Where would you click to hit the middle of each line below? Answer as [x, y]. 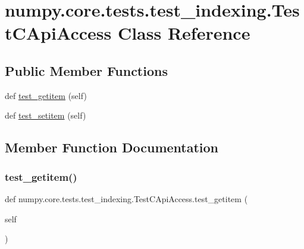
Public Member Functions [86, 70]
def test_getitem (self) [46, 95]
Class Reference [184, 33]
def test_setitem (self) [46, 115]
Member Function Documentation [112, 147]
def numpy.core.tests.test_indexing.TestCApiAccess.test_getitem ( [126, 198]
